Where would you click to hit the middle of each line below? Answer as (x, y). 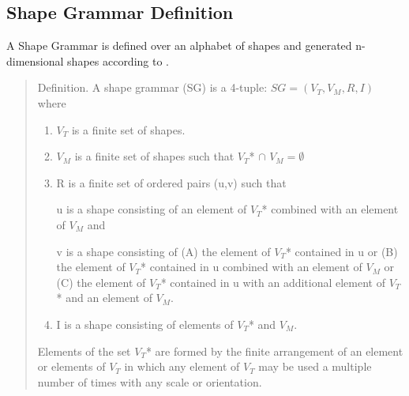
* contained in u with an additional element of (273, 282)
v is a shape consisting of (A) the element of (163, 251)
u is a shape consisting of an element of (152, 209)
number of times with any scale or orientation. (150, 381)
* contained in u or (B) (341, 251)
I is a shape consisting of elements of (145, 324)
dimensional (35, 60)
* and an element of (104, 298)
